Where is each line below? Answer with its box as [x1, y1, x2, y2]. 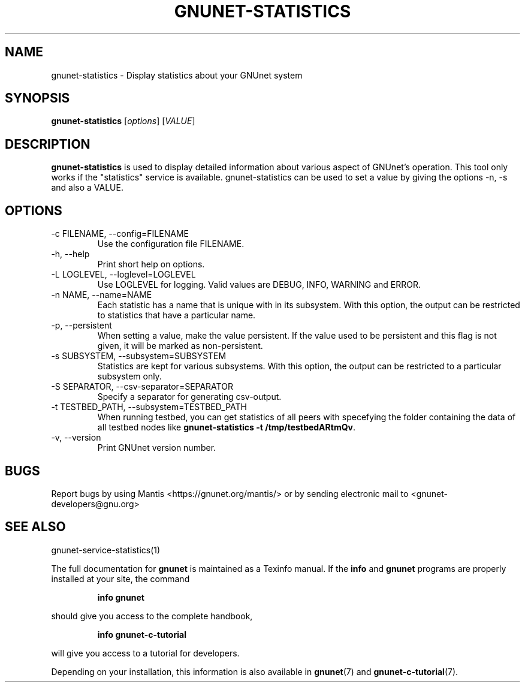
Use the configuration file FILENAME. [97, 239, 245, 249]
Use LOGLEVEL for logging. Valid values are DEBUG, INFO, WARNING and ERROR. [97, 279, 421, 290]
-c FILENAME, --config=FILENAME [51, 228, 189, 239]
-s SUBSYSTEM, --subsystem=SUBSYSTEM [51, 351, 227, 361]
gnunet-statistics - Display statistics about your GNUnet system [51, 70, 303, 80]
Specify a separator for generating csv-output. [97, 391, 282, 402]
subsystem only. [97, 371, 162, 382]
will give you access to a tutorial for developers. [51, 647, 240, 658]
